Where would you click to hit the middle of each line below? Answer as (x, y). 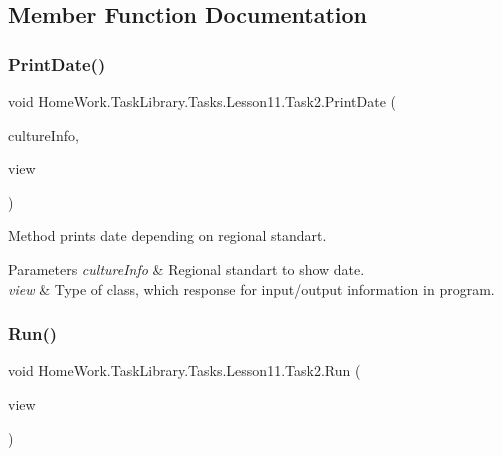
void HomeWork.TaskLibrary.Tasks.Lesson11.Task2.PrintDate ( (202, 101)
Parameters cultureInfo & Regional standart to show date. (186, 268)
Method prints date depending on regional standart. (167, 235)
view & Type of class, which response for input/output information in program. (251, 288)
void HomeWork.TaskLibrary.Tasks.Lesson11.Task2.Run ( (184, 370)
